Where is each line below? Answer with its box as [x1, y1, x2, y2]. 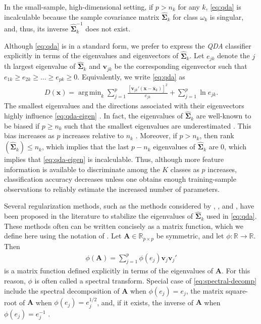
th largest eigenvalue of [4, 61, 76, 71]
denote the [217, 50, 250, 61]
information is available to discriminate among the [4, 164, 160, 174]
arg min [78, 89, 101, 96]
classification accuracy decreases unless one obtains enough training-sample [4, 174, 236, 184]
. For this [221, 265, 250, 276]
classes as [170, 164, 199, 174]
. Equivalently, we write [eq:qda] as [77, 71, 185, 82]
